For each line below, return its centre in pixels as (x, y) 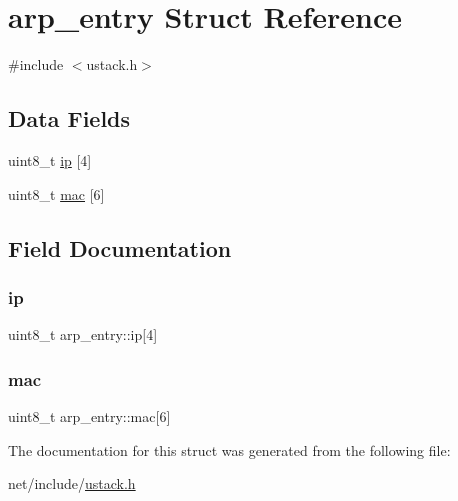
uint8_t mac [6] (56, 193)
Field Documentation (120, 247)
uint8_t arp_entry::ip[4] (83, 334)
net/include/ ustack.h (72, 483)
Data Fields (69, 118)
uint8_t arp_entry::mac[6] (89, 415)
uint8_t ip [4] (50, 159)
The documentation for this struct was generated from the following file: (229, 449)
